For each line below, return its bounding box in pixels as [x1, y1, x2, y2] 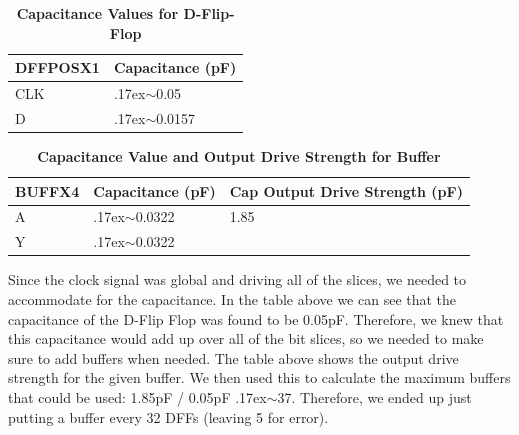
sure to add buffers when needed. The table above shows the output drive [8, 347, 459, 368]
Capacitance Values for [16, 3, 179, 23]
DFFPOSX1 [15, 57, 100, 78]
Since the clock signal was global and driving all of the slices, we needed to [8, 269, 467, 290]
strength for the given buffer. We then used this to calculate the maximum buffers [8, 367, 511, 388]
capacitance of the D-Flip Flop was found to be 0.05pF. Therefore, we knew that [8, 308, 504, 329]
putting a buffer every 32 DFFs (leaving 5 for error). [8, 406, 329, 427]
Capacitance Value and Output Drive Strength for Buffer [37, 145, 441, 166]
